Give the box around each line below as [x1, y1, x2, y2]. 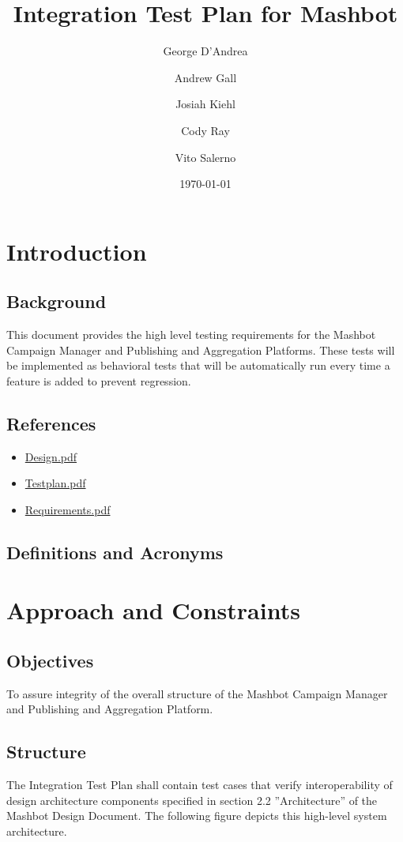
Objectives [6, 648, 94, 672]
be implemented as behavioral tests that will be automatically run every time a [6, 357, 390, 374]
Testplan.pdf [24, 475, 86, 491]
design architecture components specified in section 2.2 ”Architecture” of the [6, 791, 378, 808]
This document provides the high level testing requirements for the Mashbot [6, 326, 376, 343]
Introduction [6, 235, 147, 267]
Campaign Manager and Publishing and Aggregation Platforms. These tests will [6, 341, 395, 358]
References [6, 411, 96, 435]
